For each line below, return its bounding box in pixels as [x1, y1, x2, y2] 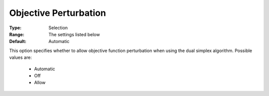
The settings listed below [48, 31, 100, 37]
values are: [9, 54, 32, 60]
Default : [9, 39, 27, 45]
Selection [48, 25, 68, 31]
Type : [9, 25, 22, 31]
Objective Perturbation [9, 7, 107, 18]
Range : [9, 31, 24, 37]
